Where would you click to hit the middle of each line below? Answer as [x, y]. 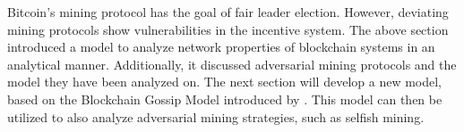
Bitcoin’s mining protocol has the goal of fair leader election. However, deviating [228, 12]
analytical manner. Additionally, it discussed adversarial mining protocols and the [232, 64]
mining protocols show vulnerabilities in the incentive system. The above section [228, 29]
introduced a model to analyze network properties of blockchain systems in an [221, 47]
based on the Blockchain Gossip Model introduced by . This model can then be [225, 99]
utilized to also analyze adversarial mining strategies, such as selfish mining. [216, 116]
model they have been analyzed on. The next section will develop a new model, [224, 82]
